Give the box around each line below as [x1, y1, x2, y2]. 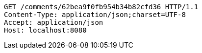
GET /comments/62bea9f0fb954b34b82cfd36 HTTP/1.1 [4, 3, 199, 11]
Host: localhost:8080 [4, 26, 87, 34]
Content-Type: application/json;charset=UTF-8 [4, 11, 186, 18]
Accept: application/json [4, 18, 103, 26]
